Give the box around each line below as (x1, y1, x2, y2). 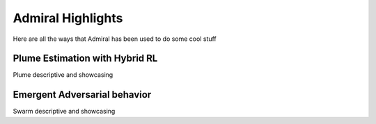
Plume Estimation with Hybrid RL (13, 53, 158, 64)
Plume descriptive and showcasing (13, 71, 113, 79)
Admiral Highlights (13, 10, 123, 26)
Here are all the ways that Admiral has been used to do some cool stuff (13, 35, 217, 43)
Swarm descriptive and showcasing (13, 107, 116, 116)
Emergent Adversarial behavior (13, 89, 152, 100)
